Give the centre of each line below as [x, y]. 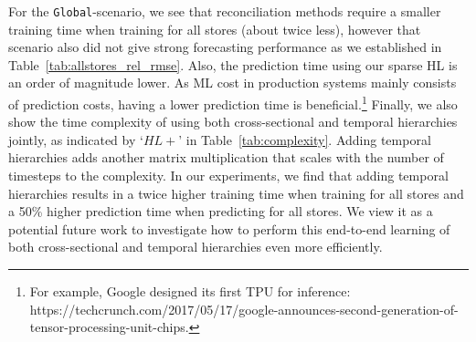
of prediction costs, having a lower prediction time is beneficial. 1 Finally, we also [233, 103]
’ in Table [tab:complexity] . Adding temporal [305, 139]
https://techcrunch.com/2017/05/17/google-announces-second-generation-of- [244, 309]
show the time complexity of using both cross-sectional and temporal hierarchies [233, 122]
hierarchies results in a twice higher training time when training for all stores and [236, 193]
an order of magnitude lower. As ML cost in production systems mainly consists [233, 83]
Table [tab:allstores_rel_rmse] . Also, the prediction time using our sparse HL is [233, 64]
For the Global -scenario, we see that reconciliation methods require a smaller [225, 11]
